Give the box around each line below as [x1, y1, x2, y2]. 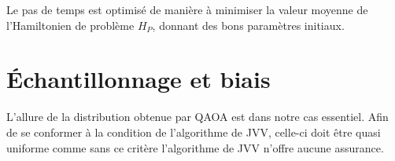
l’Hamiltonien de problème [6, 16, 135, 33]
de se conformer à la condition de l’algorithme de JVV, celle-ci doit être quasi [6, 123, 381, 140]
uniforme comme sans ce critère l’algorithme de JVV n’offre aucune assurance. [6, 139, 384, 156]
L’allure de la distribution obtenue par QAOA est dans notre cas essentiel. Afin [6, 108, 389, 125]
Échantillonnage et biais [6, 63, 271, 95]
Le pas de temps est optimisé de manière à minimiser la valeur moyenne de [6, 2, 368, 17]
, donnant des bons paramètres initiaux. [152, 16, 345, 33]
